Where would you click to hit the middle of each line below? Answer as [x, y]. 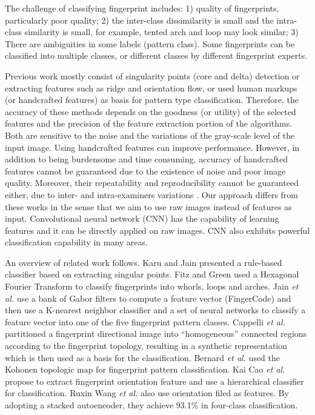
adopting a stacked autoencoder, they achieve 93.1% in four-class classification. [151, 405]
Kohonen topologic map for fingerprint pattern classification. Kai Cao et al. [145, 369]
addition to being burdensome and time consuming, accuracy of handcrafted [146, 159]
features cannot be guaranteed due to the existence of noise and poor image [145, 171]
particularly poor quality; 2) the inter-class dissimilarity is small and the [139, 20]
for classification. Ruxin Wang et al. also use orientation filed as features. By [147, 393]
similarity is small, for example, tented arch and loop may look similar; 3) [161, 32]
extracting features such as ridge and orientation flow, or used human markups [151, 88]
